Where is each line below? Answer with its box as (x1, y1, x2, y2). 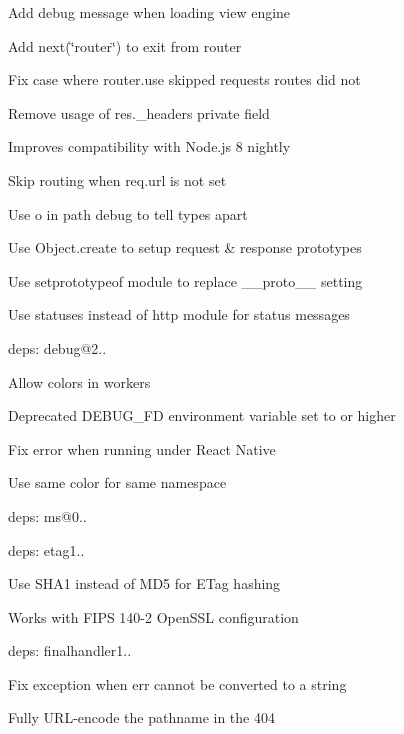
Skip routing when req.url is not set (8, 169, 227, 190)
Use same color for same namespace (8, 472, 227, 493)
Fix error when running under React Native (8, 438, 276, 459)
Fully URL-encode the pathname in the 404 (8, 707, 275, 728)
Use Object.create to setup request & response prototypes (8, 237, 362, 258)
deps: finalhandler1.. (8, 640, 132, 661)
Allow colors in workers (8, 371, 151, 392)
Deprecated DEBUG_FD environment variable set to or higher (8, 405, 396, 426)
